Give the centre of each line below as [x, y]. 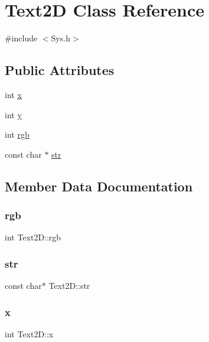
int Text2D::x [29, 333]
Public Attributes [60, 70]
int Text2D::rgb [33, 237]
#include [21, 38]
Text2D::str [69, 286]
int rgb [17, 134]
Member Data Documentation [99, 186]
